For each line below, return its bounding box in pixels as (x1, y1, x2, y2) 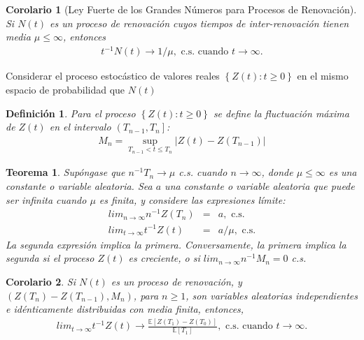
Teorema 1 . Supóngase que (6, 165, 125, 179)
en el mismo (297, 68, 349, 83)
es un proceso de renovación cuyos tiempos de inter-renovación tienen (49, 15, 349, 30)
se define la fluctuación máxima (213, 105, 349, 120)
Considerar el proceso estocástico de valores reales (6, 68, 220, 83)
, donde (261, 165, 293, 179)
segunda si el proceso (6, 251, 94, 265)
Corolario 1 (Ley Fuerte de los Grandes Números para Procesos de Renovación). (6, 2, 357, 16)
